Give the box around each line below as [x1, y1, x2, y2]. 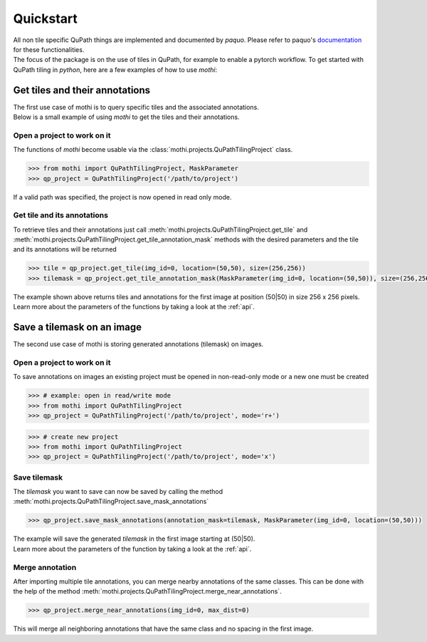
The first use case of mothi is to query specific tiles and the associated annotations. [13, 103, 259, 111]
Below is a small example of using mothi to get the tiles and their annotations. [13, 113, 240, 121]
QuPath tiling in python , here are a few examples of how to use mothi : [13, 65, 218, 74]
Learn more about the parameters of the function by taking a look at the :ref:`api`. [13, 544, 252, 553]
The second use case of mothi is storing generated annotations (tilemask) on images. [13, 340, 264, 348]
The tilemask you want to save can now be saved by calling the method [13, 487, 223, 496]
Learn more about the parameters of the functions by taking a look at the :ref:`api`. [13, 303, 255, 311]
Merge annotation [13, 562, 77, 572]
